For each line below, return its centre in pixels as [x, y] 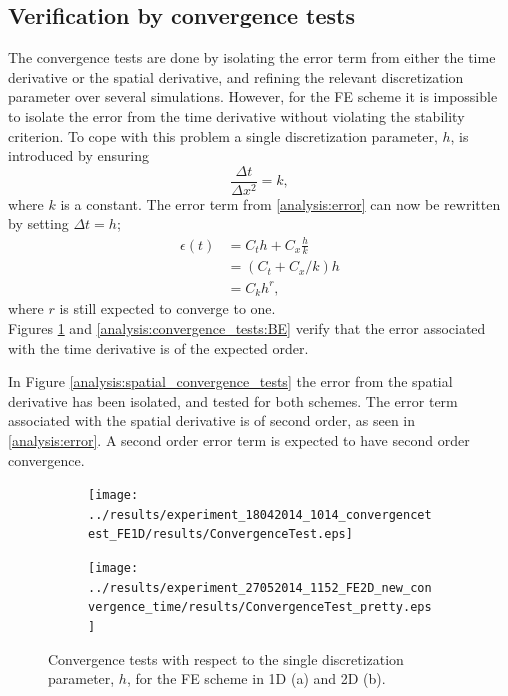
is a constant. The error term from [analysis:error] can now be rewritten [280, 203]
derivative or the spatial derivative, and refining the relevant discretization [236, 76]
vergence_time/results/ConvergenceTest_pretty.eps [260, 607]
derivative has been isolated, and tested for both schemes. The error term [233, 400]
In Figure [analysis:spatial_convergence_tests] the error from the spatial [230, 381]
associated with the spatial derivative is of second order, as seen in [212, 420]
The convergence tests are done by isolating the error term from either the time [252, 57]
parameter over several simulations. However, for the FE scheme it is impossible [253, 96]
